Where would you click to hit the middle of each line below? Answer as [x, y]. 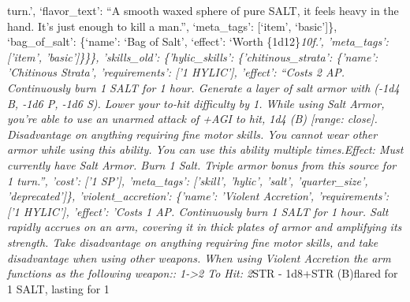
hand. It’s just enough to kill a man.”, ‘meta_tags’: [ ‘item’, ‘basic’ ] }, [172, 26]
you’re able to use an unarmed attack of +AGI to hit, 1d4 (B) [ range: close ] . [192, 119]
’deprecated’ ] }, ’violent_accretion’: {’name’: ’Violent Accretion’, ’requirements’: [198, 196]
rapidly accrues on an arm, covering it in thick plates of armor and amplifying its [205, 227]
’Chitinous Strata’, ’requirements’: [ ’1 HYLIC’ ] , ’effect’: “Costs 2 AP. [176, 72]
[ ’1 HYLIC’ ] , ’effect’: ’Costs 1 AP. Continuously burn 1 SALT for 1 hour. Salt [198, 211]
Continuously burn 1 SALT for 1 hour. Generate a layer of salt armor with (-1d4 [203, 87]
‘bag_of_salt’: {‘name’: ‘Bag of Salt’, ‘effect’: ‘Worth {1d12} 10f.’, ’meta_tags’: [198, 41]
